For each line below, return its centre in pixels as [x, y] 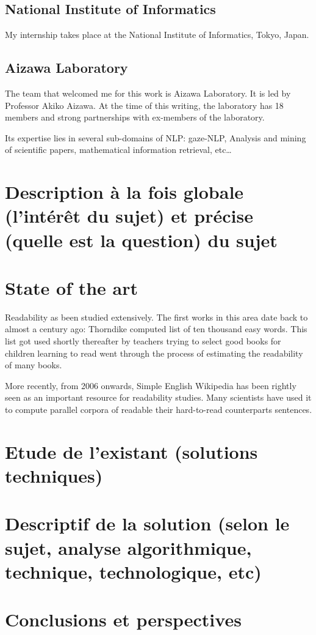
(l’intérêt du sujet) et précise [129, 216]
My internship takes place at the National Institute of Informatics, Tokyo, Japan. [157, 35]
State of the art [72, 287]
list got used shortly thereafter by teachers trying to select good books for [143, 341]
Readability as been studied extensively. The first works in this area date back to [156, 317]
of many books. [34, 365]
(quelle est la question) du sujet [141, 240]
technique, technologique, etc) [133, 571]
